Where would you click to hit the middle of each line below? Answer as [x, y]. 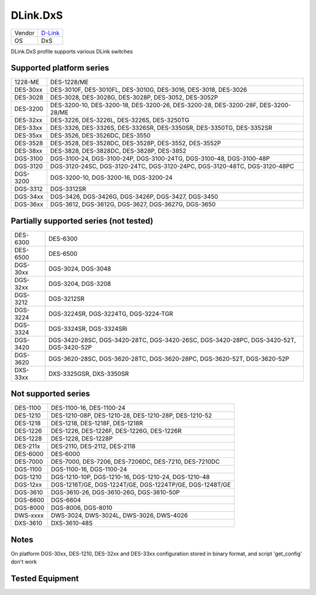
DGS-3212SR [67, 299]
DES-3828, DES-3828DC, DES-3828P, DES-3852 [118, 151]
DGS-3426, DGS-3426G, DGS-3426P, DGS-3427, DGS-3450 [134, 197]
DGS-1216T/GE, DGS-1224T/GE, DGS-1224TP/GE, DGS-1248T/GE [141, 485]
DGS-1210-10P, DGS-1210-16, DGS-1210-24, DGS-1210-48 [130, 477]
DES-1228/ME [69, 82]
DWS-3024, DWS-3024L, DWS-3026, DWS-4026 [119, 515]
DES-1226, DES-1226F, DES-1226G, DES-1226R [116, 431]
